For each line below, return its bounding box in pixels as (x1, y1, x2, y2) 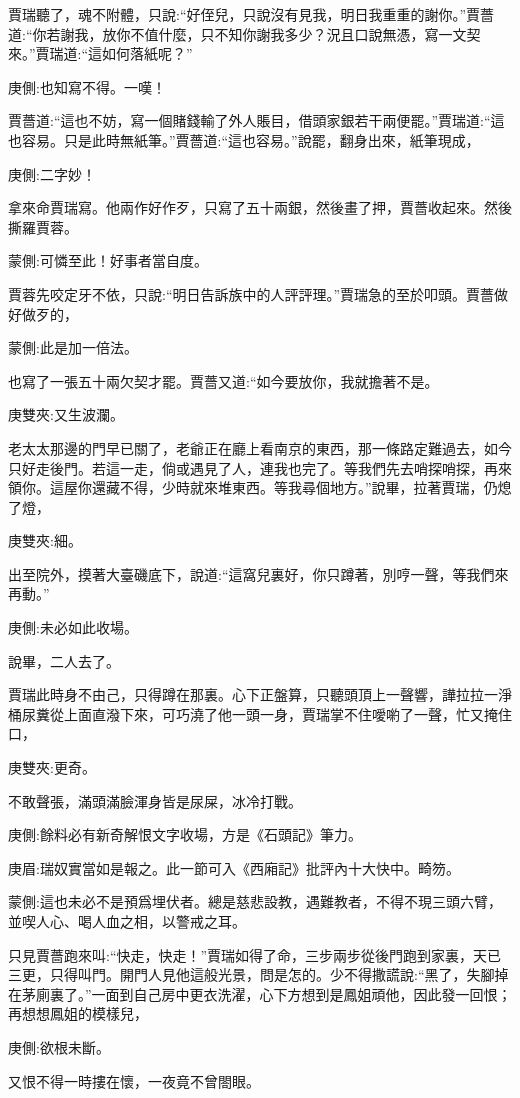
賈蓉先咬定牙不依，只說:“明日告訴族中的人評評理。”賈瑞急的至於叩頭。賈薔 (8, 283, 495, 304)
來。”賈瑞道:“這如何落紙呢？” (8, 43, 193, 64)
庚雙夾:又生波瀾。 (8, 404, 124, 425)
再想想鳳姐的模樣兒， (8, 1003, 148, 1024)
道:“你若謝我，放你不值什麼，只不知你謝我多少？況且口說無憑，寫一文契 (8, 23, 481, 44)
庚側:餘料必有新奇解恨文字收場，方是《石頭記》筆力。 (8, 824, 362, 845)
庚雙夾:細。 (8, 530, 82, 551)
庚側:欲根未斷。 (8, 1036, 110, 1057)
